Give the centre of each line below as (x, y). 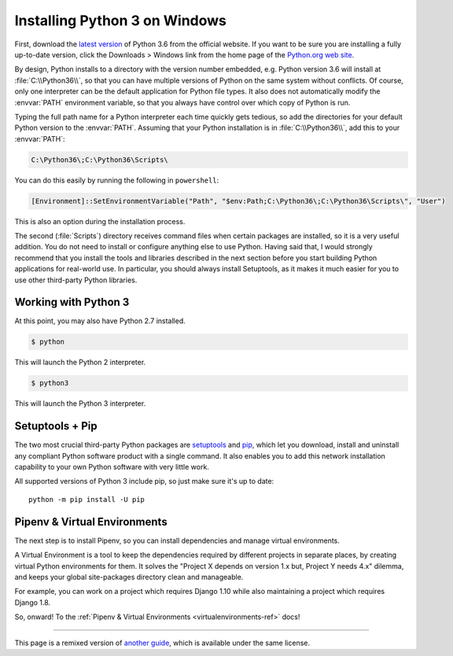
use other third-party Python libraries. (76, 280)
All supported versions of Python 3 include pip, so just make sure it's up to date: (144, 481)
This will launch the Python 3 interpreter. (80, 404)
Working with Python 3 (72, 302)
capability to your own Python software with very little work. (112, 467)
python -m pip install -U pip (87, 499)
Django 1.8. (33, 603)
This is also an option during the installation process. (100, 221)
